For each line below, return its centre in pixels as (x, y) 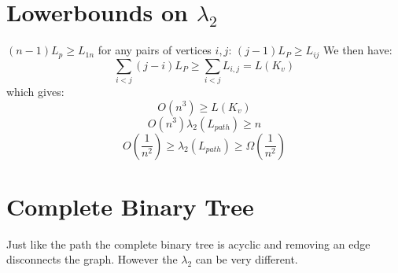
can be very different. (247, 259)
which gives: (35, 91)
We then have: (358, 50)
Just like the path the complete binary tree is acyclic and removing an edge (188, 243)
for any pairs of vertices (155, 50)
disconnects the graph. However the (92, 259)
